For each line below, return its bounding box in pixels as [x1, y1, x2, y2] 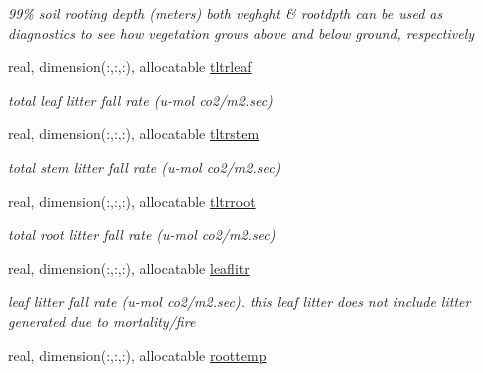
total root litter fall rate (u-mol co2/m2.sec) [8, 224, 276, 245]
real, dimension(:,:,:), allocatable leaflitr [8, 257, 250, 278]
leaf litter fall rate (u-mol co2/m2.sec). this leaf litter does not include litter [8, 291, 471, 312]
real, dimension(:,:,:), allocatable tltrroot [8, 190, 256, 211]
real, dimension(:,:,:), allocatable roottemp [8, 344, 267, 365]
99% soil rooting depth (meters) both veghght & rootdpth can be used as [8, 3, 443, 23]
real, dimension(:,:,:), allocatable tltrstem [8, 123, 260, 144]
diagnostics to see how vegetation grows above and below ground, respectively [8, 22, 475, 43]
